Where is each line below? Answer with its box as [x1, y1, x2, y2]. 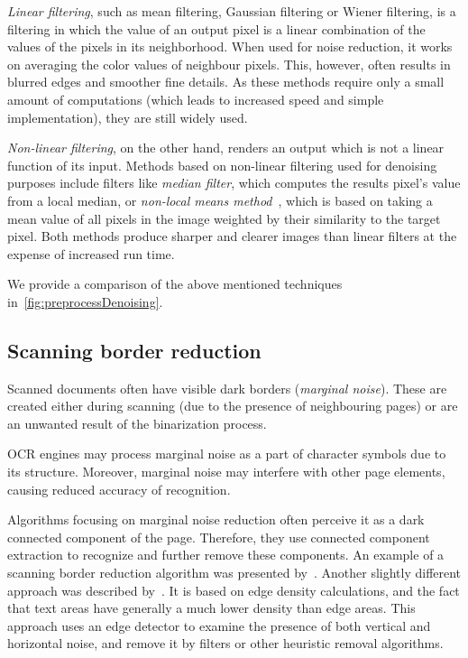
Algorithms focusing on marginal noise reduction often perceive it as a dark [7, 510, 425, 529]
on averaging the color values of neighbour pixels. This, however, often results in [7, 54, 451, 73]
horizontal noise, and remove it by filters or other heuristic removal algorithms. [7, 634, 444, 653]
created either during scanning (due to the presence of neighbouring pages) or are [7, 396, 458, 415]
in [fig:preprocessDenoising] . [7, 292, 163, 310]
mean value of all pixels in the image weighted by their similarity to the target [7, 209, 441, 227]
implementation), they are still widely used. [7, 107, 248, 126]
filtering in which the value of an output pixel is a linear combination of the [7, 19, 426, 38]
